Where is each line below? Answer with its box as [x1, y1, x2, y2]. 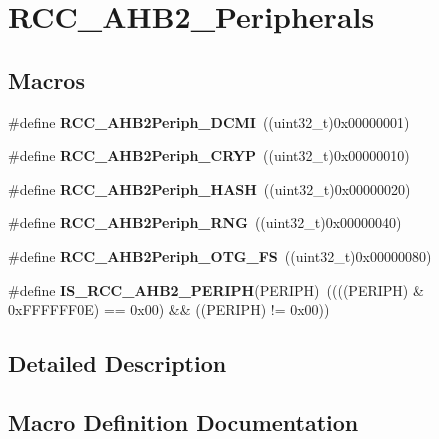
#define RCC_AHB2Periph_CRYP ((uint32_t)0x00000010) [8, 145, 410, 166]
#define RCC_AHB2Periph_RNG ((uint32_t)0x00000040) [8, 212, 402, 233]
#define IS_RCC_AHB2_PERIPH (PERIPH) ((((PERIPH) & [8, 279, 424, 300]
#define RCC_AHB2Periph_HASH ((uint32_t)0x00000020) [8, 178, 411, 199]
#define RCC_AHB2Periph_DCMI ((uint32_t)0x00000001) [8, 111, 410, 132]
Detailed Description [8, 348, 227, 379]
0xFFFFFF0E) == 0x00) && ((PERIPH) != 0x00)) [8, 299, 330, 320]
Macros [8, 64, 85, 95]
